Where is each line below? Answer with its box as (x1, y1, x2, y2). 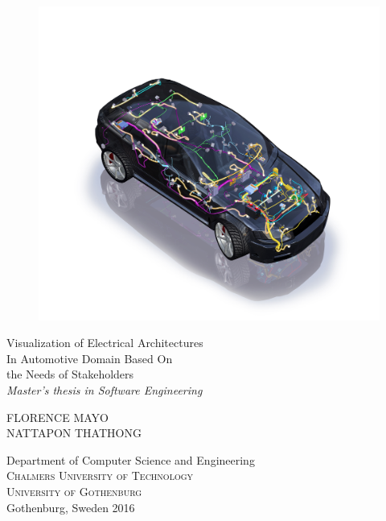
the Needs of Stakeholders (6, 366, 134, 382)
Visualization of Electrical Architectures (6, 334, 203, 351)
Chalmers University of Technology (6, 467, 194, 484)
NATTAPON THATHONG (6, 424, 142, 441)
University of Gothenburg (6, 482, 142, 499)
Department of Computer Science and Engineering (6, 451, 255, 468)
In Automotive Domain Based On (6, 349, 173, 366)
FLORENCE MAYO (6, 408, 109, 425)
